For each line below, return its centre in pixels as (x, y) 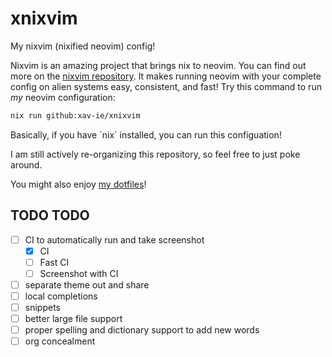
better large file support (73, 319)
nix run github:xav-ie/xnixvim (75, 115)
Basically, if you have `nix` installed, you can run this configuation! (146, 134)
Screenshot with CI (79, 273)
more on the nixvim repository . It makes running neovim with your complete (166, 76)
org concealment (60, 341)
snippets (42, 307)
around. (26, 164)
